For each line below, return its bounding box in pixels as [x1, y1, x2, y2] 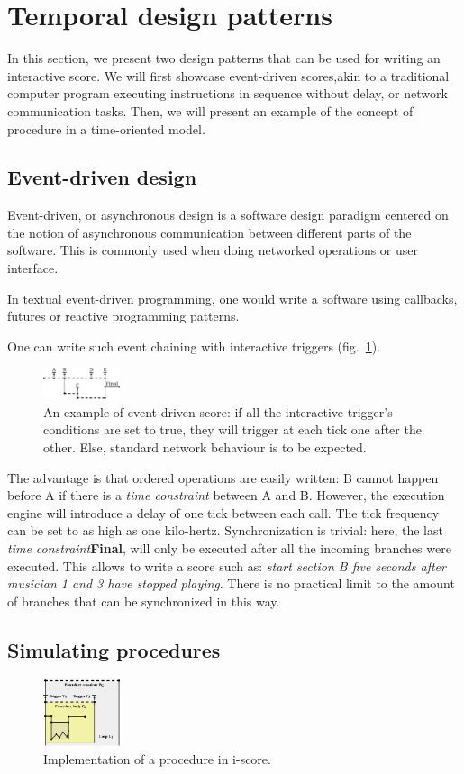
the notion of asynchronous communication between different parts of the [7, 223, 412, 241]
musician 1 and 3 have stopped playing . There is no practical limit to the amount [7, 574, 455, 593]
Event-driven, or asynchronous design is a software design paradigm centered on [7, 205, 449, 224]
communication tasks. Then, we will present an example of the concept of [7, 101, 414, 120]
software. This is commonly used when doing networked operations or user [7, 241, 419, 260]
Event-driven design [7, 163, 197, 191]
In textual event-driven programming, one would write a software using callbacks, [7, 288, 458, 307]
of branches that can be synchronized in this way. [7, 591, 280, 610]
